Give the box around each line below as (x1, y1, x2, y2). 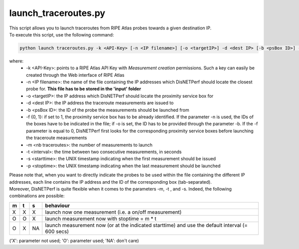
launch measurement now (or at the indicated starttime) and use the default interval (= (45, 222, 248, 229)
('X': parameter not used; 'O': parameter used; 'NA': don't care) (9, 238, 139, 244)
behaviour (45, 202, 70, 209)
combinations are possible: (9, 193, 65, 199)
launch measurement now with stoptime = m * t (45, 215, 156, 222)
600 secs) (45, 228, 69, 235)
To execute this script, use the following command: (9, 31, 114, 37)
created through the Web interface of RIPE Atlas (26, 72, 125, 78)
